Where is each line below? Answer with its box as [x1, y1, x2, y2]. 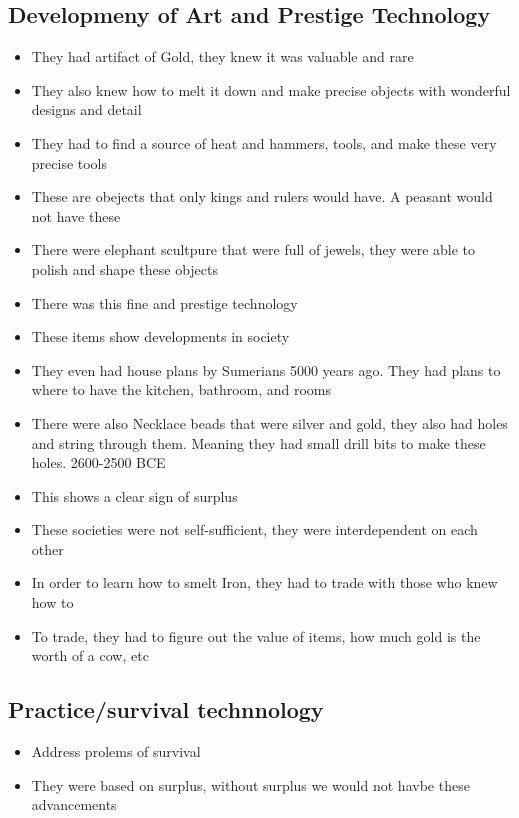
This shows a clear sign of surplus [31, 485, 238, 506]
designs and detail [31, 99, 142, 120]
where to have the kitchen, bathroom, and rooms [31, 379, 332, 400]
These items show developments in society [31, 326, 290, 347]
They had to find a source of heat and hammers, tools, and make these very [31, 132, 497, 153]
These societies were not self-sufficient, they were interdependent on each [31, 519, 478, 540]
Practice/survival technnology [8, 694, 324, 725]
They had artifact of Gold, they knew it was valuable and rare [31, 46, 414, 67]
